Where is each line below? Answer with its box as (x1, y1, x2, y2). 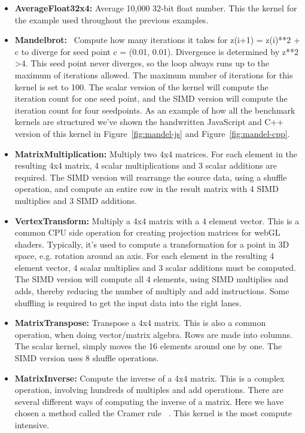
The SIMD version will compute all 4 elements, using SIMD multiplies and (14, 273, 289, 285)
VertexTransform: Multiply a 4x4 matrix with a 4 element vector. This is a (14, 214, 300, 227)
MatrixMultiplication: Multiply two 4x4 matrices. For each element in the (14, 147, 298, 160)
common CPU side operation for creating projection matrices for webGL (14, 226, 280, 239)
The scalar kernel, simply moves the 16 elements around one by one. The (14, 340, 282, 352)
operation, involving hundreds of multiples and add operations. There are (14, 383, 283, 396)
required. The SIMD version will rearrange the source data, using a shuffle (14, 170, 287, 183)
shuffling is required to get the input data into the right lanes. (14, 296, 242, 309)
